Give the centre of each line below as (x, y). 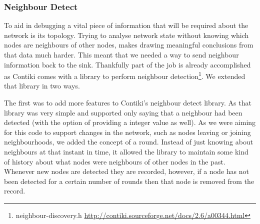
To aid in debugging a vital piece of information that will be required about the (126, 25)
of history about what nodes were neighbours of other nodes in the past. (115, 161)
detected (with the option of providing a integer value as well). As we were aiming (130, 122)
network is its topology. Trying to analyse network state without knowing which (126, 35)
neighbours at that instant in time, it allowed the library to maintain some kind (126, 151)
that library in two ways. (42, 86)
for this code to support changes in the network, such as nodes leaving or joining (127, 132)
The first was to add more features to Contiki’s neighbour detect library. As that (128, 103)
